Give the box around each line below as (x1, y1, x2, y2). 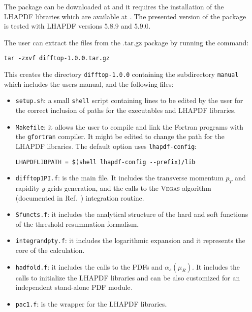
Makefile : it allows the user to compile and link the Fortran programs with (15, 121, 244, 132)
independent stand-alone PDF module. (15, 282, 132, 292)
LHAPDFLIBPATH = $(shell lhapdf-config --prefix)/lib (15, 158, 195, 166)
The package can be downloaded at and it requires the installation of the (4, 1, 224, 11)
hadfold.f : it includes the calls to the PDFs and (15, 261, 162, 272)
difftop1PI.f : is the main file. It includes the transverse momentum (15, 173, 224, 183)
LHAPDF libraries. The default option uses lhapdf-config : (15, 140, 197, 151)
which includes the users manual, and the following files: (4, 78, 174, 89)
